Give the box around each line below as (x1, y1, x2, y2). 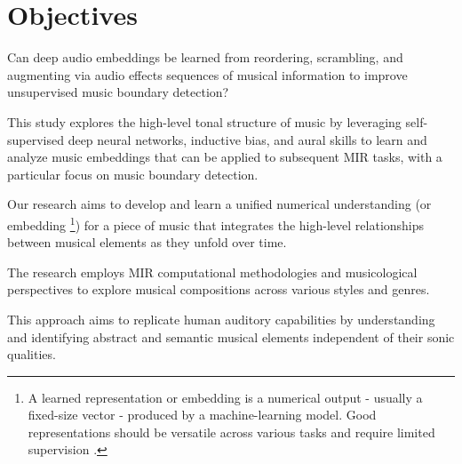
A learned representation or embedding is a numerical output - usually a (28, 388, 423, 406)
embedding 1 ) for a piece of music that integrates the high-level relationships (7, 212, 425, 234)
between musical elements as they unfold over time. (7, 233, 287, 252)
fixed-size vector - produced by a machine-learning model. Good (28, 405, 377, 424)
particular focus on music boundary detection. (7, 164, 259, 183)
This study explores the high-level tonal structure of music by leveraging (7, 112, 402, 131)
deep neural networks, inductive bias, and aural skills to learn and (68, 130, 427, 148)
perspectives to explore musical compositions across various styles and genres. (7, 280, 430, 299)
